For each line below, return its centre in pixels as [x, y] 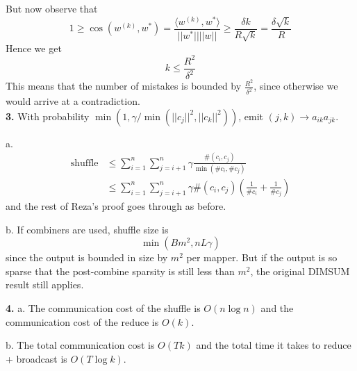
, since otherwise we [296, 86]
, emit [251, 116]
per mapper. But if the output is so [262, 257]
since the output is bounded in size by [87, 257]
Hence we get [34, 48]
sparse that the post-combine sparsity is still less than [120, 271]
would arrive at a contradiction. [73, 101]
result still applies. [45, 285]
